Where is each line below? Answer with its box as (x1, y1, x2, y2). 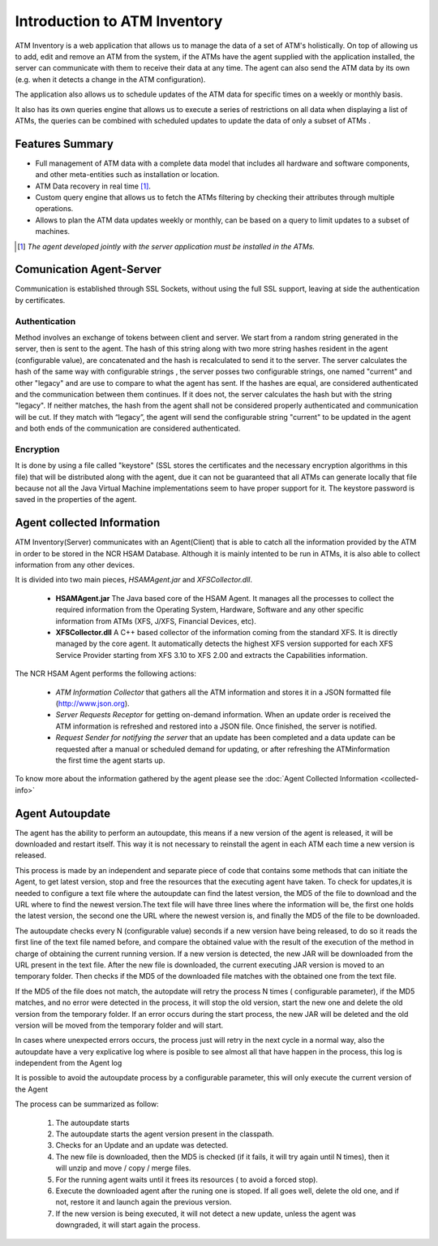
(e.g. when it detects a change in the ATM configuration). (15, 74, 206, 84)
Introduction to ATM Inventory (15, 12, 223, 30)
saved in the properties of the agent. (15, 495, 137, 504)
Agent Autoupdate (15, 807, 111, 820)
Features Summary (15, 136, 114, 150)
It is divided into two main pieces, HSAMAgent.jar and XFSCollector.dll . (15, 575, 253, 585)
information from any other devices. (15, 560, 135, 570)
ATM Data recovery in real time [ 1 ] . (35, 181, 152, 191)
